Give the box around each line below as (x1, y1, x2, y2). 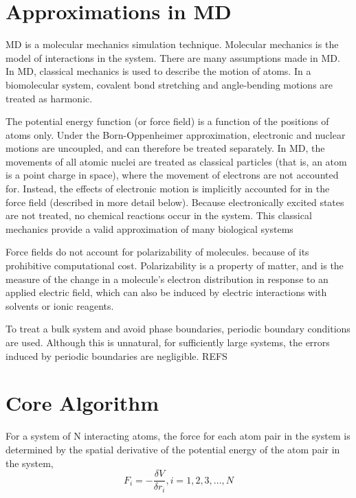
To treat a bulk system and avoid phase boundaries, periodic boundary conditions (5, 321, 351, 336)
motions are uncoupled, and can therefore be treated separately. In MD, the (5, 141, 325, 155)
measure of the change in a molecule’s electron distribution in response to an (5, 271, 329, 286)
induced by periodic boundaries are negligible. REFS (5, 348, 227, 363)
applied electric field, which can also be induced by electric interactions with (5, 285, 327, 299)
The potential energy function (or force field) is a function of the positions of (5, 114, 329, 128)
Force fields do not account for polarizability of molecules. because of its (5, 245, 309, 259)
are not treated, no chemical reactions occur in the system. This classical (5, 208, 312, 223)
